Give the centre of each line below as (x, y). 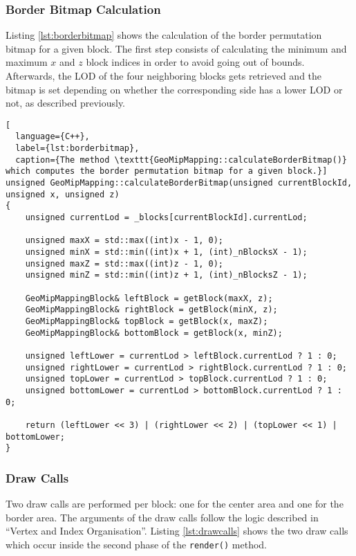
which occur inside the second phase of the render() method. (136, 544)
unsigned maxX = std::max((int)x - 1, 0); (124, 241)
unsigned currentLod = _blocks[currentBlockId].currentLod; (166, 218)
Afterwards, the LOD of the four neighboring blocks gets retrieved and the (164, 75)
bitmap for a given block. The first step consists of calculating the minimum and (176, 48)
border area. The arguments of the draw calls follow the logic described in (162, 517)
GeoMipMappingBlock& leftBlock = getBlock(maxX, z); (149, 298)
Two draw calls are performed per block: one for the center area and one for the (175, 504)
